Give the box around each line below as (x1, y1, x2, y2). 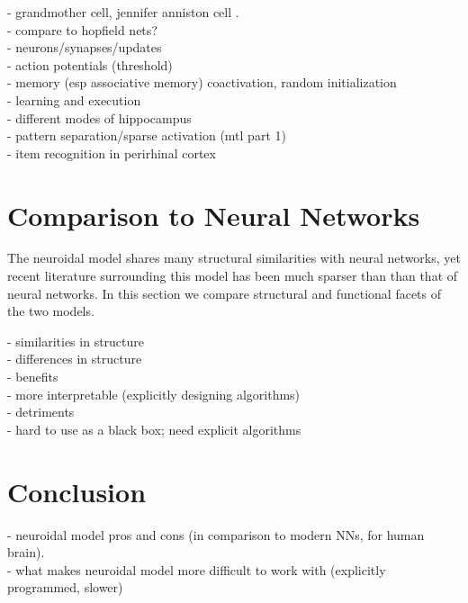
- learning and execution (7, 90, 141, 109)
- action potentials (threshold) (7, 55, 173, 74)
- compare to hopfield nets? (7, 20, 157, 39)
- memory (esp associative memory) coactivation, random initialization (7, 73, 397, 92)
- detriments (7, 402, 75, 421)
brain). (7, 543, 45, 562)
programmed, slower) (7, 578, 123, 597)
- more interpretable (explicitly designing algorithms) (7, 384, 301, 403)
